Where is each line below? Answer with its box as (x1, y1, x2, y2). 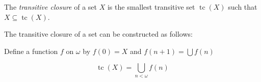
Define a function (4, 45, 58, 56)
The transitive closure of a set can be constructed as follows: (4, 29, 193, 39)
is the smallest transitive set (107, 2, 195, 12)
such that (228, 2, 257, 12)
